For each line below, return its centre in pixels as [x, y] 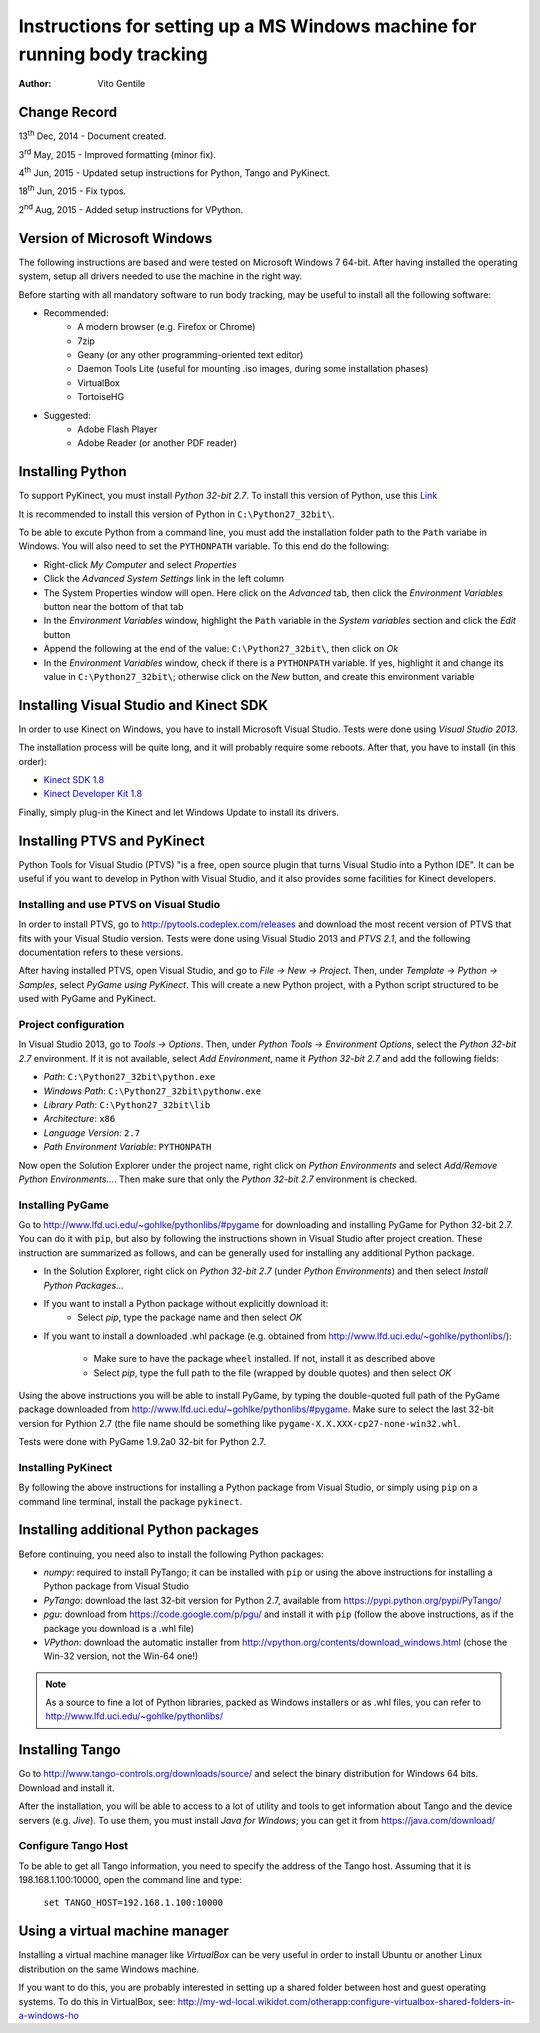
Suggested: [67, 415]
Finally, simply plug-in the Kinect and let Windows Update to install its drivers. [179, 812]
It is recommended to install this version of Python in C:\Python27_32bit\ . [176, 514]
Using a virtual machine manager [124, 1931]
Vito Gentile [121, 84]
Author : [35, 84]
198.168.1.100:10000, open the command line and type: [130, 1880]
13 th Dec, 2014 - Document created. [92, 135]
